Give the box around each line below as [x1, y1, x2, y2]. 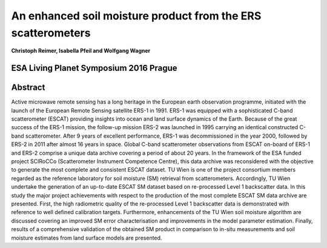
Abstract [11, 82, 45, 93]
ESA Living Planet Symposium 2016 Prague [11, 63, 178, 73]
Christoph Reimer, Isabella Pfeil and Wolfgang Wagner [11, 47, 151, 55]
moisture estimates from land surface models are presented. [11, 234, 162, 241]
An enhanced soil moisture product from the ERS [11, 9, 262, 22]
